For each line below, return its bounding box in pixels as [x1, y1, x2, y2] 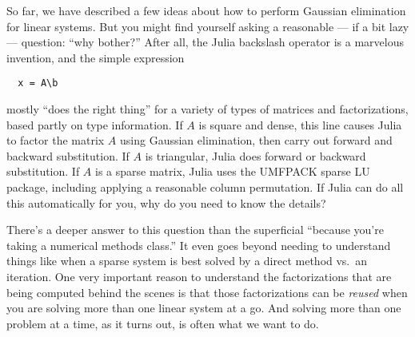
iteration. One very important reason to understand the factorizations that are [6, 268, 392, 284]
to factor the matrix [6, 132, 105, 149]
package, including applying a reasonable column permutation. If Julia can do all [6, 179, 404, 195]
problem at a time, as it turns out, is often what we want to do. [6, 315, 319, 331]
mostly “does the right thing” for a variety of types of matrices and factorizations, [6, 101, 409, 117]
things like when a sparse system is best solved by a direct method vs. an [6, 252, 368, 269]
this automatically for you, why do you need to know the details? [6, 194, 326, 211]
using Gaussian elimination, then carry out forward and [120, 132, 393, 149]
